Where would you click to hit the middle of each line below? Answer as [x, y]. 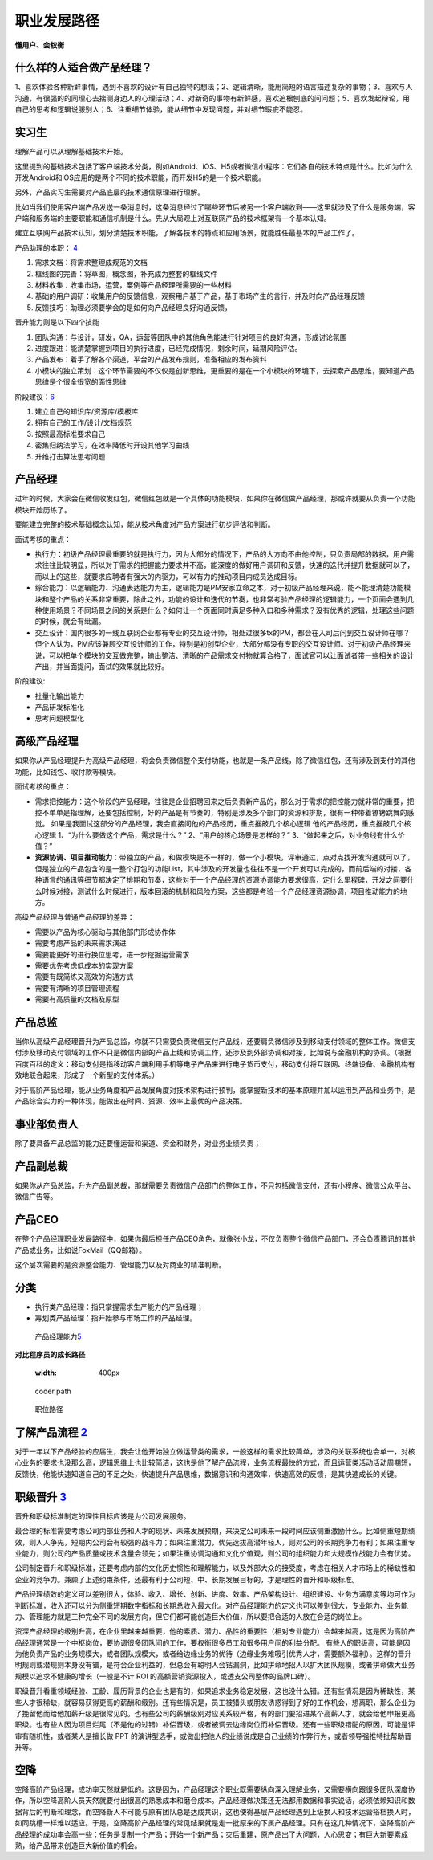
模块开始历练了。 [43, 509]
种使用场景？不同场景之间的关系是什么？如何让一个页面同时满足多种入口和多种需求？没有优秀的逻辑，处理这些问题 [225, 610]
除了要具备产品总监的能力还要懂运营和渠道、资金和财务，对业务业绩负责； [138, 1143]
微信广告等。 [36, 1197]
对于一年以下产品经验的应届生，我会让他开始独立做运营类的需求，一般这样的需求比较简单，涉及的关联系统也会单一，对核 [215, 1452]
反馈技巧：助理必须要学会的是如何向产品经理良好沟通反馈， [133, 307]
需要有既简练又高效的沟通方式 [84, 977]
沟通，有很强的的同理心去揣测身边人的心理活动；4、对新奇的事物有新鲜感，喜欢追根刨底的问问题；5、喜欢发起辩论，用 [212, 98]
